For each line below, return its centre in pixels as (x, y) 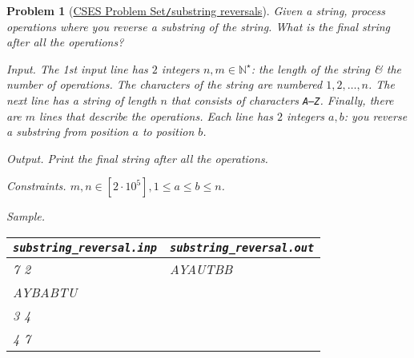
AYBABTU (45, 292)
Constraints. (36, 186)
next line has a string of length (82, 100)
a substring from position (68, 131)
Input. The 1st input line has (77, 68)
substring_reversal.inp (85, 248)
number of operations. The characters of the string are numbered (165, 84)
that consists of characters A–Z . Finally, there (282, 100)
